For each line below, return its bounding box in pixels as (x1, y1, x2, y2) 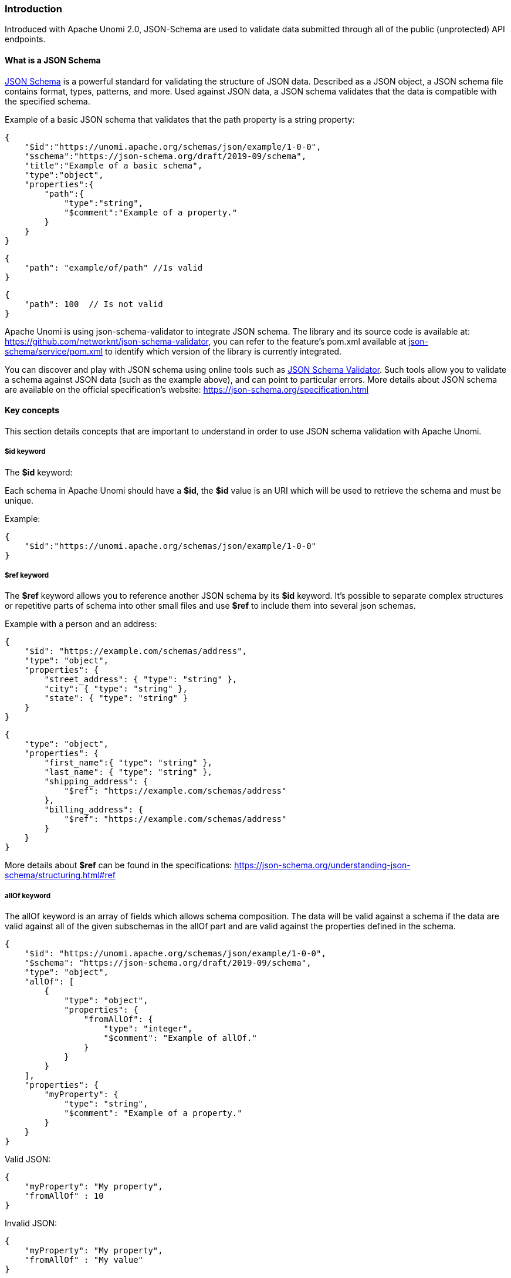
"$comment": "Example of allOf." (103, 1033, 257, 1043)
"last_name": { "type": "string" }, (44, 767, 213, 777)
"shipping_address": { (44, 777, 148, 787)
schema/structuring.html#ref (5, 870, 116, 881)
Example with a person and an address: (5, 619, 157, 629)
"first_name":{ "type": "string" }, (44, 758, 213, 768)
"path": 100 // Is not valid (24, 299, 163, 309)
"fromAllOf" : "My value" (24, 1255, 144, 1265)
